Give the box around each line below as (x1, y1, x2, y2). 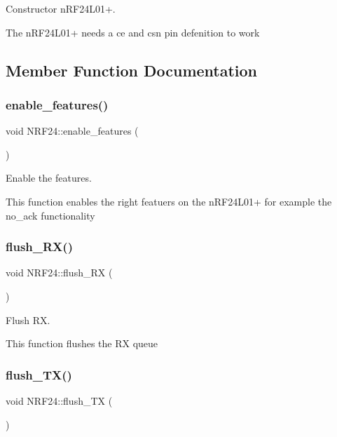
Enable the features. (6, 170, 92, 185)
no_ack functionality (6, 208, 95, 222)
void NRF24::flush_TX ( (6, 393, 113, 408)
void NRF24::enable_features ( (6, 123, 139, 138)
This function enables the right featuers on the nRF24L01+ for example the (6, 194, 332, 208)
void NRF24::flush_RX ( (6, 265, 113, 280)
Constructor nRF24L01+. (6, 1, 116, 15)
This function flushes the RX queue (6, 336, 158, 351)
